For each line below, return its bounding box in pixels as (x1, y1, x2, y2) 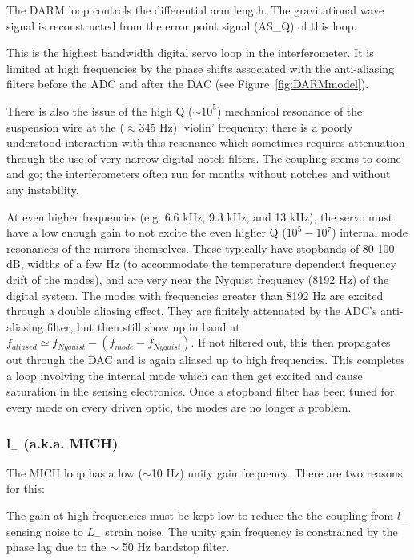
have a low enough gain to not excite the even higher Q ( (6, 224, 287, 241)
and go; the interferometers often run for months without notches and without (6, 165, 391, 182)
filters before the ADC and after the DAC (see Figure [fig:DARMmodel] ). (6, 75, 369, 92)
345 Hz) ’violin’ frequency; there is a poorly (139, 118, 353, 135)
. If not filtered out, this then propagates (191, 334, 391, 351)
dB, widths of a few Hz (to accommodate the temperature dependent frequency (6, 255, 396, 272)
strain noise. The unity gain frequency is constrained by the (105, 522, 398, 539)
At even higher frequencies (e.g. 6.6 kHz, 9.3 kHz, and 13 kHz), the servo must (6, 208, 393, 225)
